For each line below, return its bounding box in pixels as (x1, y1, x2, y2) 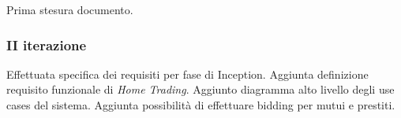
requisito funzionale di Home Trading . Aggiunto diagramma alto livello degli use (6, 81, 395, 98)
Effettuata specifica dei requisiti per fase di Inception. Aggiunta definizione (6, 65, 369, 82)
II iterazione (6, 35, 87, 54)
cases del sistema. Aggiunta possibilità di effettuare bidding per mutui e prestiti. (6, 97, 395, 112)
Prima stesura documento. (6, 2, 133, 17)
